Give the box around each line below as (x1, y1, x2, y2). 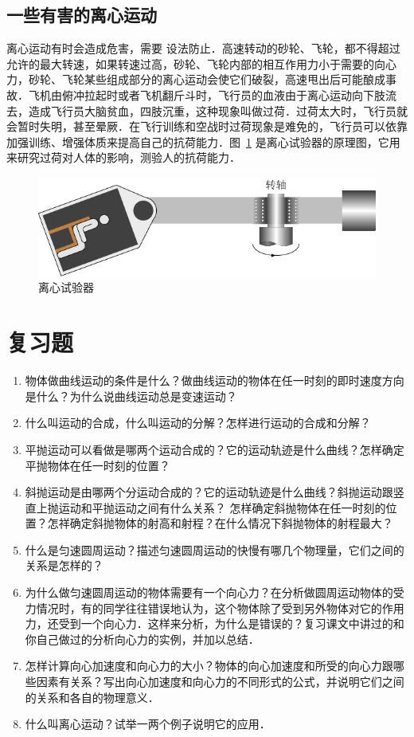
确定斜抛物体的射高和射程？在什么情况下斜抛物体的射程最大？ (69, 515, 393, 531)
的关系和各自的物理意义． (25, 688, 159, 705)
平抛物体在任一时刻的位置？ (25, 457, 170, 473)
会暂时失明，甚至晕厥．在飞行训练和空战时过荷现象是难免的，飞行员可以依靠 (6, 118, 408, 135)
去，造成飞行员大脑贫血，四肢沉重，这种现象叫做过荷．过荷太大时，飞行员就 (6, 102, 408, 119)
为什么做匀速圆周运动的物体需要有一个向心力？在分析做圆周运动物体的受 (25, 584, 404, 601)
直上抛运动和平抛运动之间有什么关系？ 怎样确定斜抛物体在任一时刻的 (25, 499, 386, 516)
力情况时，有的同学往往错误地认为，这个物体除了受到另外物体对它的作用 (25, 599, 404, 616)
